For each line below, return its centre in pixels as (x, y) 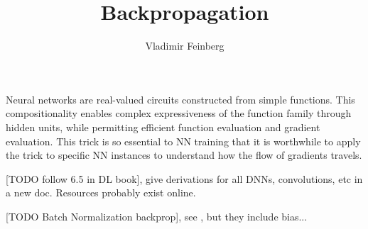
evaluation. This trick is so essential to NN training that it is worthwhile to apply (183, 141)
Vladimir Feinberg (185, 46)
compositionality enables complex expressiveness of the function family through (179, 113)
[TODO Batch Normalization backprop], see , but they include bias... (157, 216)
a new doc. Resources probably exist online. (101, 192)
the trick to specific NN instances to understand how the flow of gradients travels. (184, 155)
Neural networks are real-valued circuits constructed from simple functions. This (180, 99)
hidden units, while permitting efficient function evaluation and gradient (163, 127)
